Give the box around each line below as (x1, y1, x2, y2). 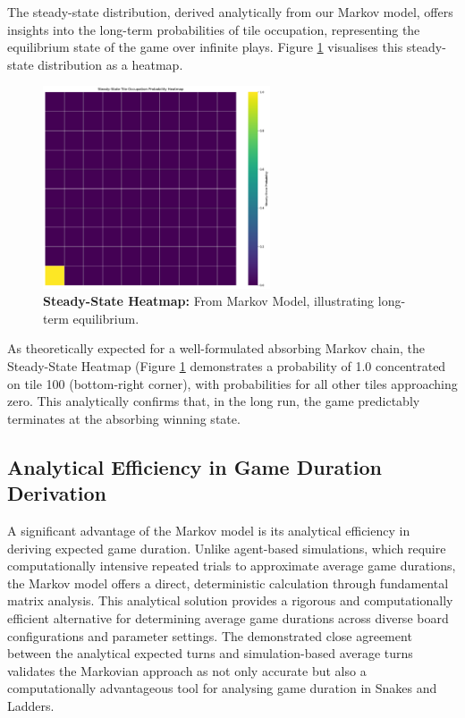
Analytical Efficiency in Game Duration (7, 452, 382, 480)
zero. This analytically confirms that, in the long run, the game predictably (7, 392, 420, 410)
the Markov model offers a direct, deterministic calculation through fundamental (7, 573, 449, 592)
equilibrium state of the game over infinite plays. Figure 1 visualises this (7, 38, 403, 56)
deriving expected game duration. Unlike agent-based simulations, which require (7, 538, 446, 557)
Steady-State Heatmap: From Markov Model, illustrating (43, 291, 375, 310)
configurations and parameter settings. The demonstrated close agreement (7, 626, 412, 645)
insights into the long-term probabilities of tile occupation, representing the (7, 20, 420, 38)
